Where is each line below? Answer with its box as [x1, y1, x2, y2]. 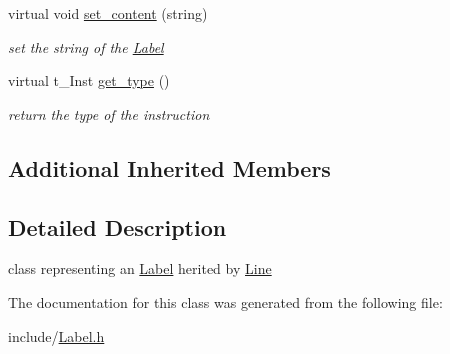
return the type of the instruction [8, 103, 210, 124]
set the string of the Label [8, 36, 164, 57]
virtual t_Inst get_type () [8, 70, 170, 91]
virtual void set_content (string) [8, 3, 208, 23]
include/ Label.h [8, 325, 105, 346]
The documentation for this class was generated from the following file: [8, 291, 443, 312]
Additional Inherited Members [8, 152, 331, 183]
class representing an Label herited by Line [8, 258, 272, 279]
